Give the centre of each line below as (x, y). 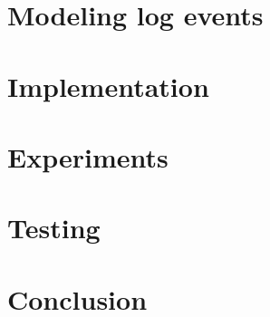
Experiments (88, 156)
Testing (54, 228)
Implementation (108, 86)
